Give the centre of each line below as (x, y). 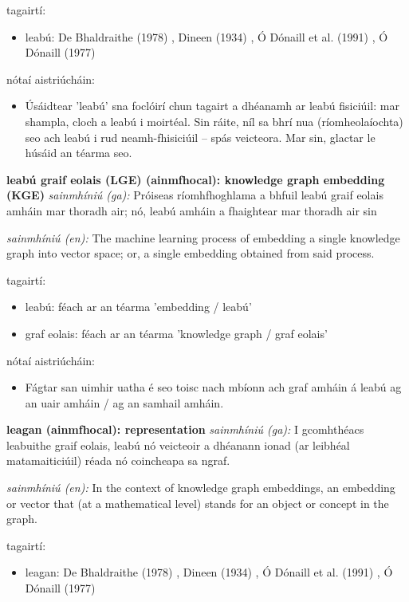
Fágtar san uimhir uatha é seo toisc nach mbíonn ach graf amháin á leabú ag (213, 387)
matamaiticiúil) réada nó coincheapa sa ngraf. (118, 460)
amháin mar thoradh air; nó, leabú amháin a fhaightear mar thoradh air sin (192, 210)
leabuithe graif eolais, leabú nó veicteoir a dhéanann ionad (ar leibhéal (178, 445)
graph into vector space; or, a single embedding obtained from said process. (191, 253)
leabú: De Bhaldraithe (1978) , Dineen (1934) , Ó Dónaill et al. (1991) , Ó (206, 36)
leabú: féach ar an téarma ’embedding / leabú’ (138, 307)
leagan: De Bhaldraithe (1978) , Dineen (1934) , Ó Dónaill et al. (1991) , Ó (209, 572)
